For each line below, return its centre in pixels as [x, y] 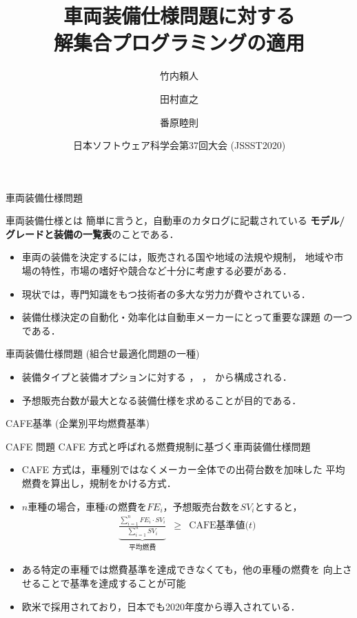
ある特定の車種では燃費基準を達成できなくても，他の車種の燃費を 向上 [182, 569]
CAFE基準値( [219, 526]
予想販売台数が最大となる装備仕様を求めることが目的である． [162, 400]
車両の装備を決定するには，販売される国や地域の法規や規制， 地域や [178, 257]
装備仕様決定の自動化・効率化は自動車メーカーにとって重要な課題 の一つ [187, 317]
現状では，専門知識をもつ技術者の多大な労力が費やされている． [166, 293]
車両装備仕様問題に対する [179, 16]
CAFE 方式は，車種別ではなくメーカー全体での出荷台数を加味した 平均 [183, 469]
